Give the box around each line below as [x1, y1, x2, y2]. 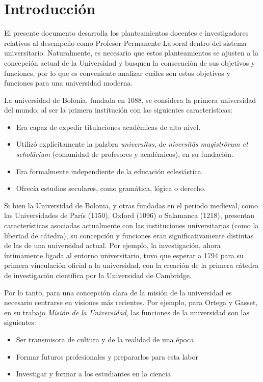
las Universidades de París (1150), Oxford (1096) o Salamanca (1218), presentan [4, 210, 255, 221]
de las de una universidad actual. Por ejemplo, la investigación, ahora [4, 240, 221, 251]
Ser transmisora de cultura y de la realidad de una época [16, 334, 194, 344]
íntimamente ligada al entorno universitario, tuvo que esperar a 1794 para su [4, 250, 244, 260]
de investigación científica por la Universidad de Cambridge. [4, 270, 192, 280]
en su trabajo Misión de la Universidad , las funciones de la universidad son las [4, 307, 249, 317]
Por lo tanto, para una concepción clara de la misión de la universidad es [4, 287, 232, 297]
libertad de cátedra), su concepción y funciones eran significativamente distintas [4, 230, 254, 240]
